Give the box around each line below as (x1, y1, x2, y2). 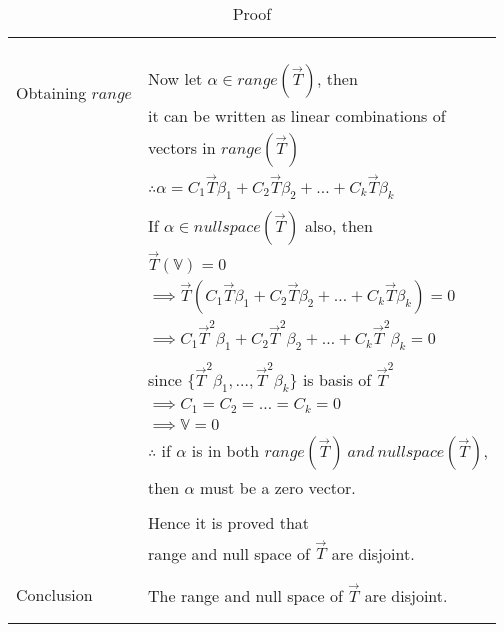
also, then (305, 213, 373, 237)
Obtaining (16, 81, 87, 104)
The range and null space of (148, 583, 343, 607)
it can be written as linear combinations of (148, 104, 446, 127)
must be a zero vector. (200, 475, 356, 499)
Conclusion (16, 582, 93, 606)
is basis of (302, 367, 372, 391)
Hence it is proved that (148, 510, 310, 534)
